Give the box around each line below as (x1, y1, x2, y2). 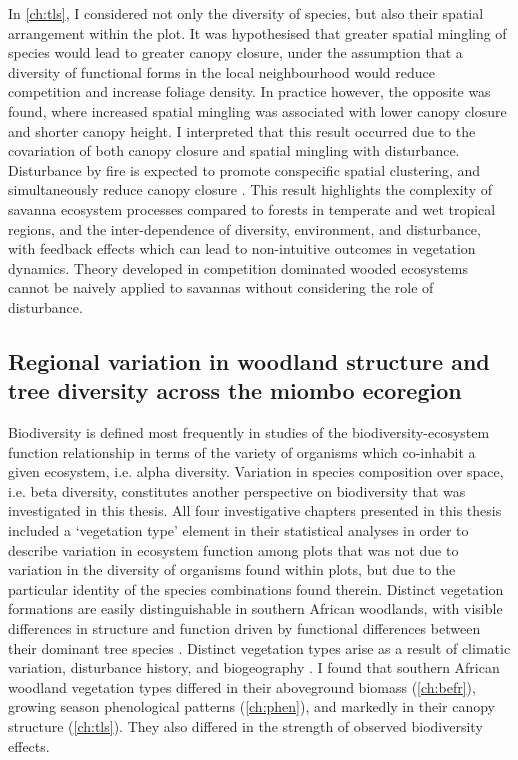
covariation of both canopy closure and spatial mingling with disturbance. (8, 140, 460, 161)
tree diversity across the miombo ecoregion (8, 375, 462, 406)
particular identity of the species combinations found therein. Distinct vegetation (8, 578, 504, 599)
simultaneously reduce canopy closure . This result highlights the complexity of (8, 179, 492, 200)
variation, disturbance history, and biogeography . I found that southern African (8, 657, 500, 678)
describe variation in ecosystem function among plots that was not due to (8, 539, 459, 560)
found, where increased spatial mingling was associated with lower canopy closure (8, 100, 507, 121)
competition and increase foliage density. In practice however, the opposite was (8, 81, 491, 102)
